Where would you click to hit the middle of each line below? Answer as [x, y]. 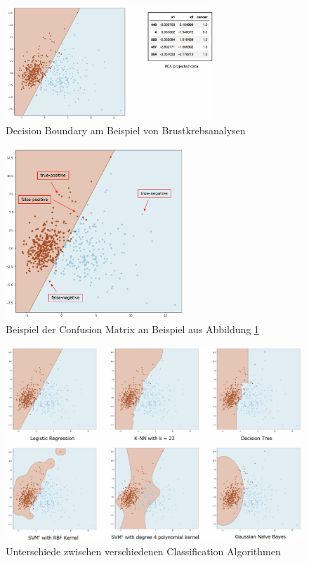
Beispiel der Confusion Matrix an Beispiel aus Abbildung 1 [132, 329]
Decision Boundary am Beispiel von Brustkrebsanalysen [126, 130]
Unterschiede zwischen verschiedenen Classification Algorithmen [143, 551]
